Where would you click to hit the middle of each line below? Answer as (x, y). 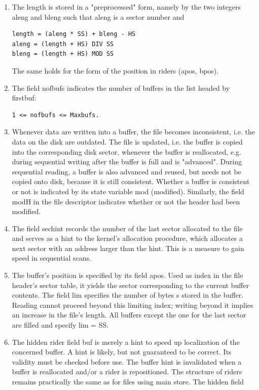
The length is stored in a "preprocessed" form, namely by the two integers (126, 7)
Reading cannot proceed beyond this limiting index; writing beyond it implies (133, 305)
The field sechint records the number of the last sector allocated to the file (127, 228)
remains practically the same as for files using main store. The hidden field (128, 381)
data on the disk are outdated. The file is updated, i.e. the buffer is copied (127, 141)
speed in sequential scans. (52, 258)
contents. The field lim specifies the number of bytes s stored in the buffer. (128, 295)
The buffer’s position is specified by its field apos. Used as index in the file (127, 275)
